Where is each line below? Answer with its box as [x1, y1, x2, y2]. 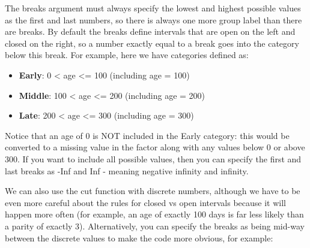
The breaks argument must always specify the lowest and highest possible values [5, 2, 301, 14]
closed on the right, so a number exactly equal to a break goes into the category [5, 37, 299, 49]
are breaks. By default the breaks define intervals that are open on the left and [5, 25, 296, 38]
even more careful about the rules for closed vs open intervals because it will [5, 196, 286, 208]
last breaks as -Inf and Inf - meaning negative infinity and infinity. [5, 164, 249, 177]
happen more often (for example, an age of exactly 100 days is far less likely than [5, 208, 304, 220]
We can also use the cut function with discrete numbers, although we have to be [5, 185, 300, 197]
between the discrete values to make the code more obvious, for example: [5, 231, 273, 244]
